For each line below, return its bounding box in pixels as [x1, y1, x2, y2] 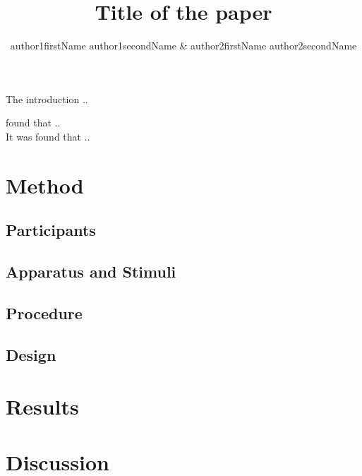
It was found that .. [6, 129, 90, 143]
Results [6, 392, 79, 421]
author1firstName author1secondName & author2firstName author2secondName [10, 38, 357, 53]
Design [6, 343, 56, 365]
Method [6, 170, 84, 199]
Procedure [6, 302, 83, 323]
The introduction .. [6, 91, 88, 106]
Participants [6, 219, 96, 241]
